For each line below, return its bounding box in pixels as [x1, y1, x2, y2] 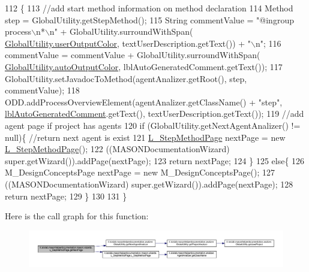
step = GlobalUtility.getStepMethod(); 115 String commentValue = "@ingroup [5, 13, 294, 26]
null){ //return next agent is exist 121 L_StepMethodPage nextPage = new [5, 131, 286, 143]
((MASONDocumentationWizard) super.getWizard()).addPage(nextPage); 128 [5, 177, 293, 190]
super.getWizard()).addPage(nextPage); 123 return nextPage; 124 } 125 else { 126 [5, 154, 305, 167]
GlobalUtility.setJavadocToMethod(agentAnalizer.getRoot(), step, [5, 72, 247, 84]
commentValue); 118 [5, 84, 80, 96]
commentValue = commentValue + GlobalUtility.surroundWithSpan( [5, 49, 260, 61]
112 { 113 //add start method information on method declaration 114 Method [5, 2, 293, 14]
